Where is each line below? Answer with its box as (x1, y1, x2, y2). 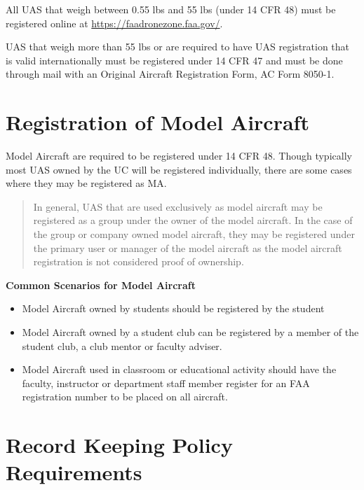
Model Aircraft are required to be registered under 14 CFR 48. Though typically (6, 148, 352, 163)
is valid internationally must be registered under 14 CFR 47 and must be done (6, 52, 343, 67)
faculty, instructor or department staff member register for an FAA (22, 375, 310, 390)
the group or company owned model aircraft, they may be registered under (33, 227, 355, 241)
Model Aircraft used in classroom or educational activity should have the (22, 362, 337, 377)
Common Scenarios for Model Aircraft (6, 277, 196, 292)
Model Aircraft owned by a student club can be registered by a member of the (22, 325, 359, 339)
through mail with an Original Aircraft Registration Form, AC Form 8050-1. (6, 66, 335, 81)
